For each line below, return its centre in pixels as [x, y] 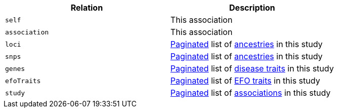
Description [252, 8]
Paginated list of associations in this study [251, 93]
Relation [87, 8]
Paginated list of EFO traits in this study [245, 81]
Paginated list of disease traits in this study [252, 68]
